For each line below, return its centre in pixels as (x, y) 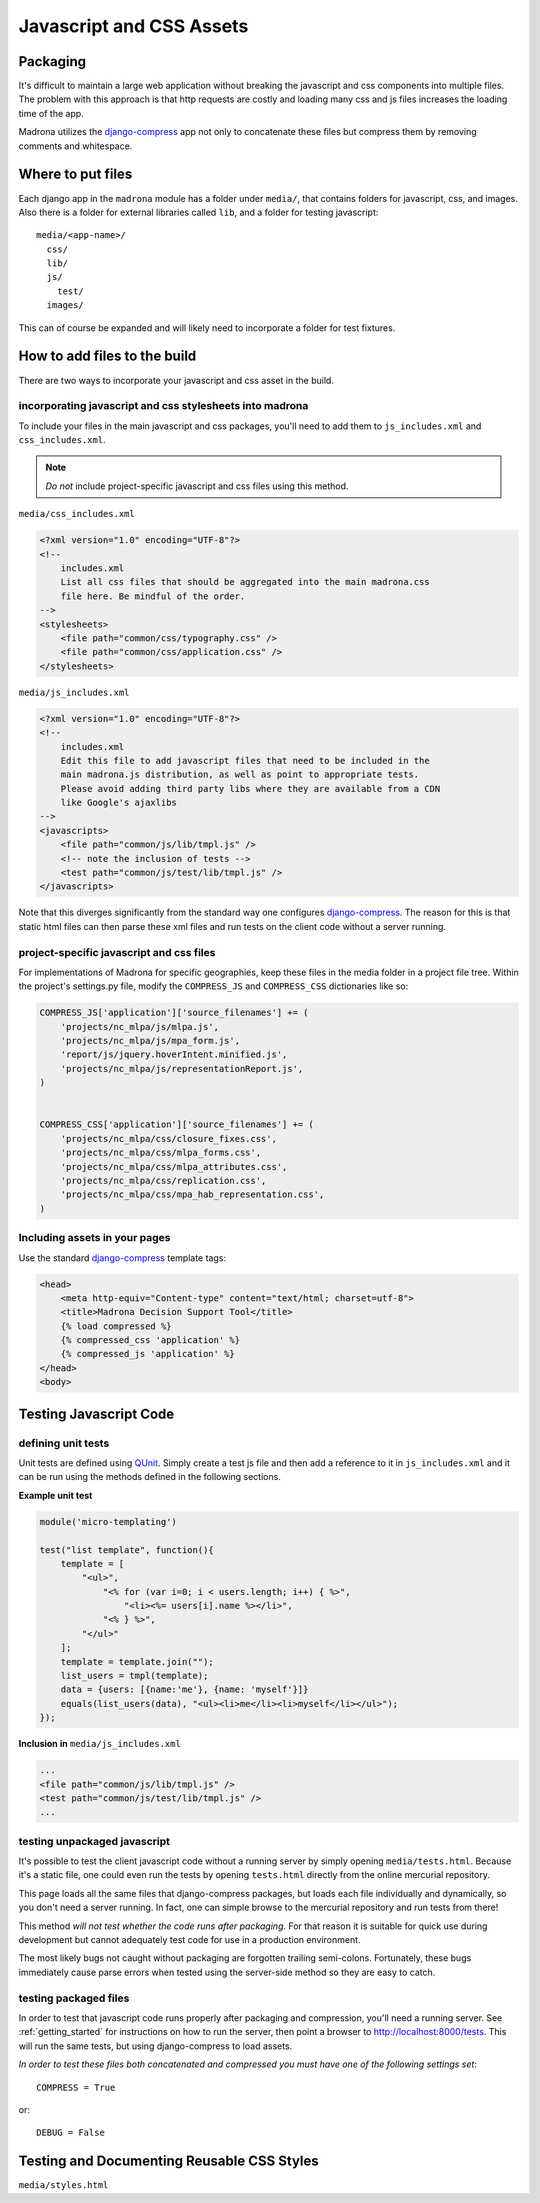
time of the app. (51, 113)
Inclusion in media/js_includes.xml (100, 1744)
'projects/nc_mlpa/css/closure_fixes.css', (168, 1138)
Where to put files (75, 174)
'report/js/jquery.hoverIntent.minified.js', (174, 1054)
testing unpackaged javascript (94, 1841)
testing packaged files (74, 1998)
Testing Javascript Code (96, 1413)
